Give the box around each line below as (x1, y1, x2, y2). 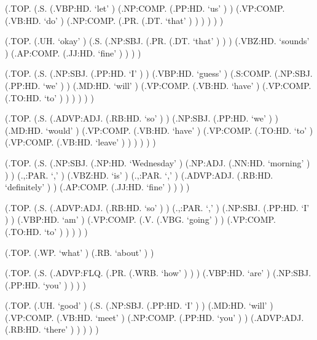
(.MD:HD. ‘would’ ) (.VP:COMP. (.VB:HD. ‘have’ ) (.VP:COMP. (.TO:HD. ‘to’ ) (5, 123, 313, 136)
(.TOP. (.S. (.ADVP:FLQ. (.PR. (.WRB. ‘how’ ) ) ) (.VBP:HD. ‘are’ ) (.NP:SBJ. (5, 266, 311, 279)
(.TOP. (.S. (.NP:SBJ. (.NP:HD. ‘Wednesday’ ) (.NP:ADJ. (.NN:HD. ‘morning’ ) (5, 156, 310, 169)
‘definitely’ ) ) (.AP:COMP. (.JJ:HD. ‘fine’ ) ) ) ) (5, 180, 190, 193)
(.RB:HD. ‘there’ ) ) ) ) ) (5, 323, 99, 336)
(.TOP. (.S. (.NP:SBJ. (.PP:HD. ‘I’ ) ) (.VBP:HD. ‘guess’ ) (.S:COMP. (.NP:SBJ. (5, 67, 313, 80)
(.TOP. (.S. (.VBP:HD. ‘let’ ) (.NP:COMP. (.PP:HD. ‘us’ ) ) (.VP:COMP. (5, 2, 285, 14)
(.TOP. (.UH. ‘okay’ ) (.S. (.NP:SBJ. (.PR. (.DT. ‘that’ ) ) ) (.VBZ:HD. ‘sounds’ (5, 34, 310, 47)
